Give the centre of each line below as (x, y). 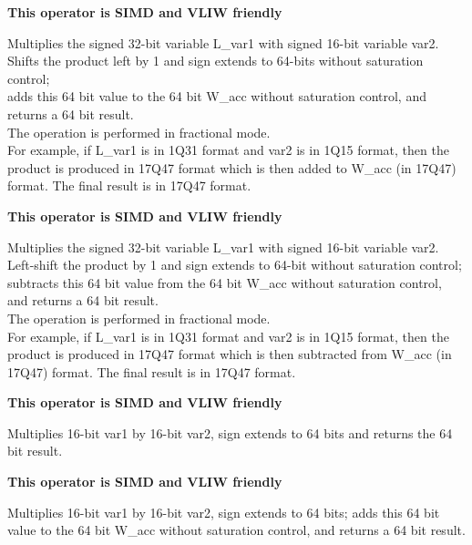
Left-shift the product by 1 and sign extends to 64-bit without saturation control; (235, 265)
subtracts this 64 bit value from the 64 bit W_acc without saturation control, (225, 282)
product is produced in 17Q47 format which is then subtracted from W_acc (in (230, 354)
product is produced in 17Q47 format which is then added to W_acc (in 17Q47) (232, 167)
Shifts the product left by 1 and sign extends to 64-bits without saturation (215, 61)
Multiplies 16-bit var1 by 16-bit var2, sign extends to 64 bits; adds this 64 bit (224, 512)
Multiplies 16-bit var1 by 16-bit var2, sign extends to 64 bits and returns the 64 (230, 432)
